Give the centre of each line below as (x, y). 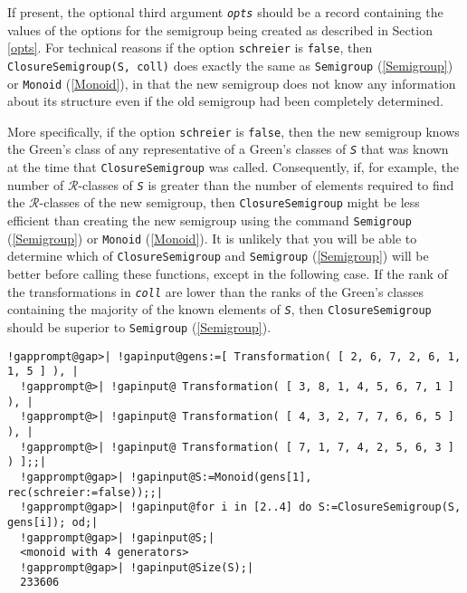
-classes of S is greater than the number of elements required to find (266, 184)
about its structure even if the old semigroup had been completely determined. (225, 101)
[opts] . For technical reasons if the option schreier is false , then (190, 48)
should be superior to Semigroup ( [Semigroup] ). (139, 326)
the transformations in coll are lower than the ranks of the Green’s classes (215, 291)
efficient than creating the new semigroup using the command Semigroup (210, 220)
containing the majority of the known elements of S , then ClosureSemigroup (219, 309)
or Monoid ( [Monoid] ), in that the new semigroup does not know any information (232, 83)
